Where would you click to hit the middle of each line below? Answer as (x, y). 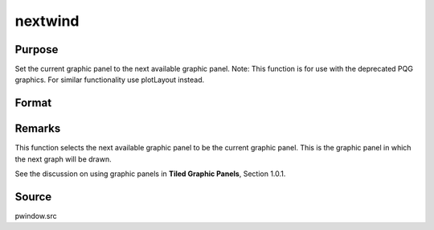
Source (33, 197)
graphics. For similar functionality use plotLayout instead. (110, 80)
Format (33, 103)
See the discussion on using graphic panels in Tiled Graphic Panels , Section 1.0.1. (150, 174)
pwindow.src (36, 216)
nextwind (47, 21)
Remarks (38, 129)
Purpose (37, 49)
